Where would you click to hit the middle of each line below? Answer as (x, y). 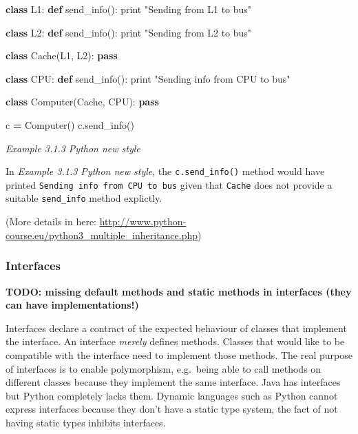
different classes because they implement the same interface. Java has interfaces (173, 382)
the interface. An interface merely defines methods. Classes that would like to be (175, 341)
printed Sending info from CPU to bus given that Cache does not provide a (169, 184)
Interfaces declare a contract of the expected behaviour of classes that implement (176, 328)
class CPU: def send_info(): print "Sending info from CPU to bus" (148, 78)
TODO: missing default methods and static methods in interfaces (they (179, 291)
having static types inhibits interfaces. (86, 422)
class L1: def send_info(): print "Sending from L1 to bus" (129, 9)
